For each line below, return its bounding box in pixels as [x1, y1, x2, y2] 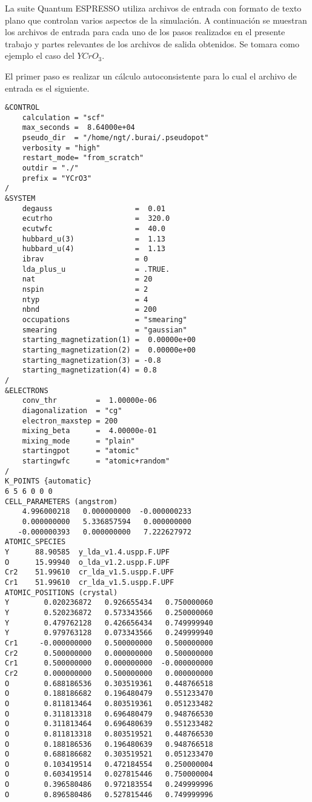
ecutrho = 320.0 [22, 214, 170, 223]
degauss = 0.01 [22, 204, 165, 213]
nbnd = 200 [22, 305, 157, 314]
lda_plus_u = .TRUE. [22, 265, 170, 274]
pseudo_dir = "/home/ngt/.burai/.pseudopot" [22, 133, 209, 143]
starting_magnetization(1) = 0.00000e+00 [22, 335, 196, 345]
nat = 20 [22, 275, 153, 284]
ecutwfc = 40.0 [22, 224, 165, 234]
